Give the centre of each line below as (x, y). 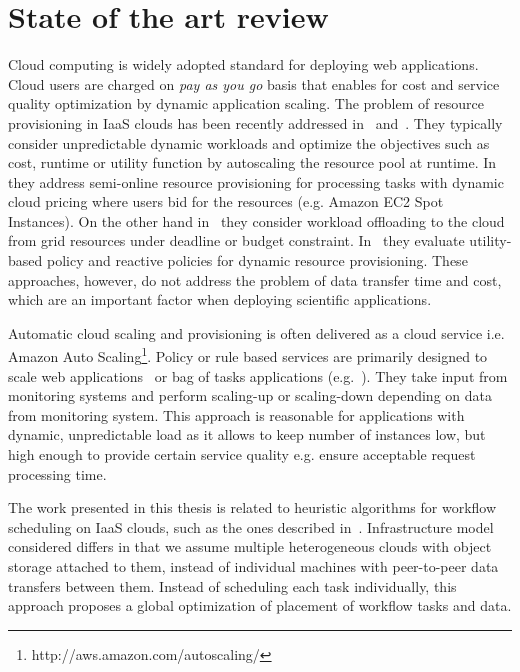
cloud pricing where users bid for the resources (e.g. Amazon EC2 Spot (226, 201)
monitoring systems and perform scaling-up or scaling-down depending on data (250, 395)
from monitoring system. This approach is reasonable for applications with (236, 414)
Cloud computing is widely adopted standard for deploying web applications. (243, 64)
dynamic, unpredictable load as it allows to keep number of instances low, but (247, 434)
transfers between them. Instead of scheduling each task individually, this (232, 585)
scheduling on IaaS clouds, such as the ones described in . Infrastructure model (251, 526)
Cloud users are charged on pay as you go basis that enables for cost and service (254, 83)
